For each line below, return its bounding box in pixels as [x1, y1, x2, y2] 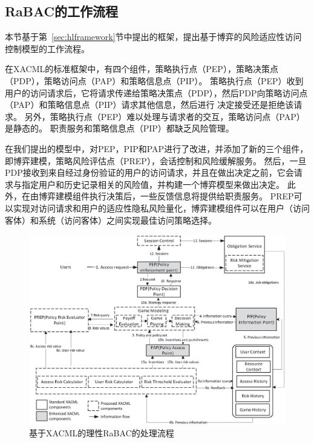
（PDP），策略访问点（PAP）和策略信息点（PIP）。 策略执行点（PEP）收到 [5, 74, 304, 87]
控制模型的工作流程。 [5, 42, 90, 55]
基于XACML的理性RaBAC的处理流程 [29, 427, 174, 439]
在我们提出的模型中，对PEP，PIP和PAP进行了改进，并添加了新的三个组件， [5, 142, 309, 155]
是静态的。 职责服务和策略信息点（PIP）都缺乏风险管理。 [5, 122, 234, 135]
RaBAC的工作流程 [5, 2, 119, 21]
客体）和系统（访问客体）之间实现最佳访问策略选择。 [5, 213, 217, 226]
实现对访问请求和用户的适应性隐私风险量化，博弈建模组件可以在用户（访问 [13, 201, 310, 214]
